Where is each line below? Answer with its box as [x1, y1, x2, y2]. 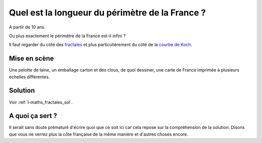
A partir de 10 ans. [9, 24, 46, 30]
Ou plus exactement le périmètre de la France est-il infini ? [9, 33, 126, 39]
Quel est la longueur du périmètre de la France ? [9, 7, 206, 18]
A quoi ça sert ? [9, 112, 57, 120]
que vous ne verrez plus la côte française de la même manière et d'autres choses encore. [9, 131, 189, 137]
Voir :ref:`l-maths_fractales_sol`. [9, 99, 73, 105]
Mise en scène [9, 55, 54, 63]
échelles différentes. [9, 74, 50, 80]
